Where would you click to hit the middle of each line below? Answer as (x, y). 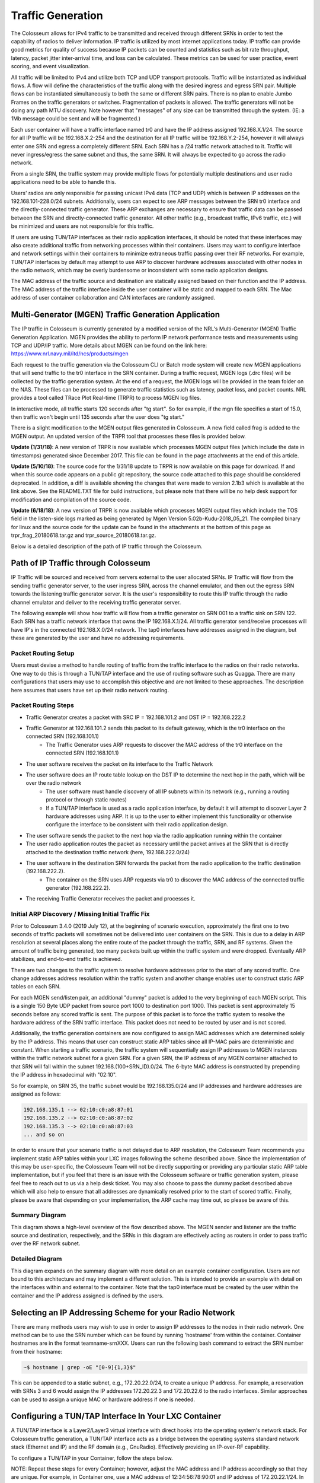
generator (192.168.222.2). (78, 888)
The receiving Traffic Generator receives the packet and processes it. (111, 899)
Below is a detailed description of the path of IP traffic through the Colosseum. (107, 546)
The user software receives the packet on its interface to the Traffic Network (119, 764)
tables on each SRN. (36, 986)
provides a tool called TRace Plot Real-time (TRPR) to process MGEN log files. (106, 398)
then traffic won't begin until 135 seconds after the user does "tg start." (98, 417)
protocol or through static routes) (87, 800)
